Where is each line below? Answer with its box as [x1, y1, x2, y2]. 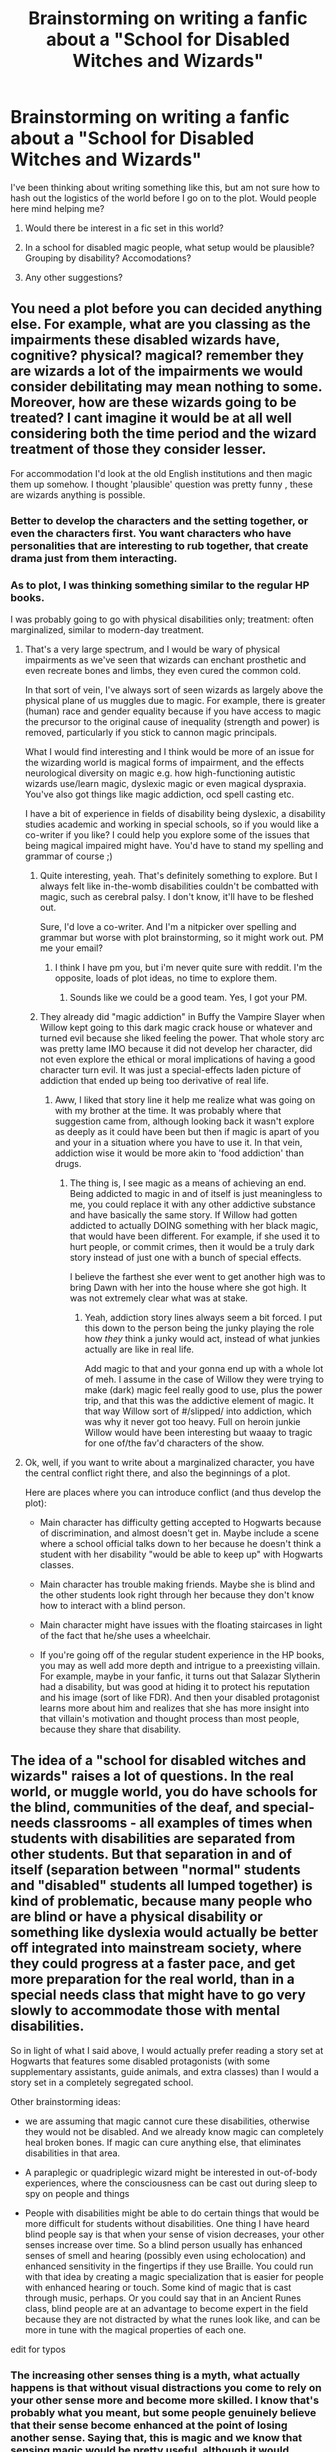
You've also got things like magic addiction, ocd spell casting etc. [24, 788, 295, 800]
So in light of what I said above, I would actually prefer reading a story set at [10, 2044, 324, 2056]
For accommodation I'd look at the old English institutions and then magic [10, 467, 313, 479]
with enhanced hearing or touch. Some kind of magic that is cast [24, 2281, 292, 2293]
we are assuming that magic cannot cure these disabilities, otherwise [24, 2115, 310, 2127]
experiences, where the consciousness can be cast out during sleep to [24, 2177, 318, 2189]
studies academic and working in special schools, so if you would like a [24, 818, 320, 830]
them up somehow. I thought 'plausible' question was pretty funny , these [10, 478, 313, 490]
